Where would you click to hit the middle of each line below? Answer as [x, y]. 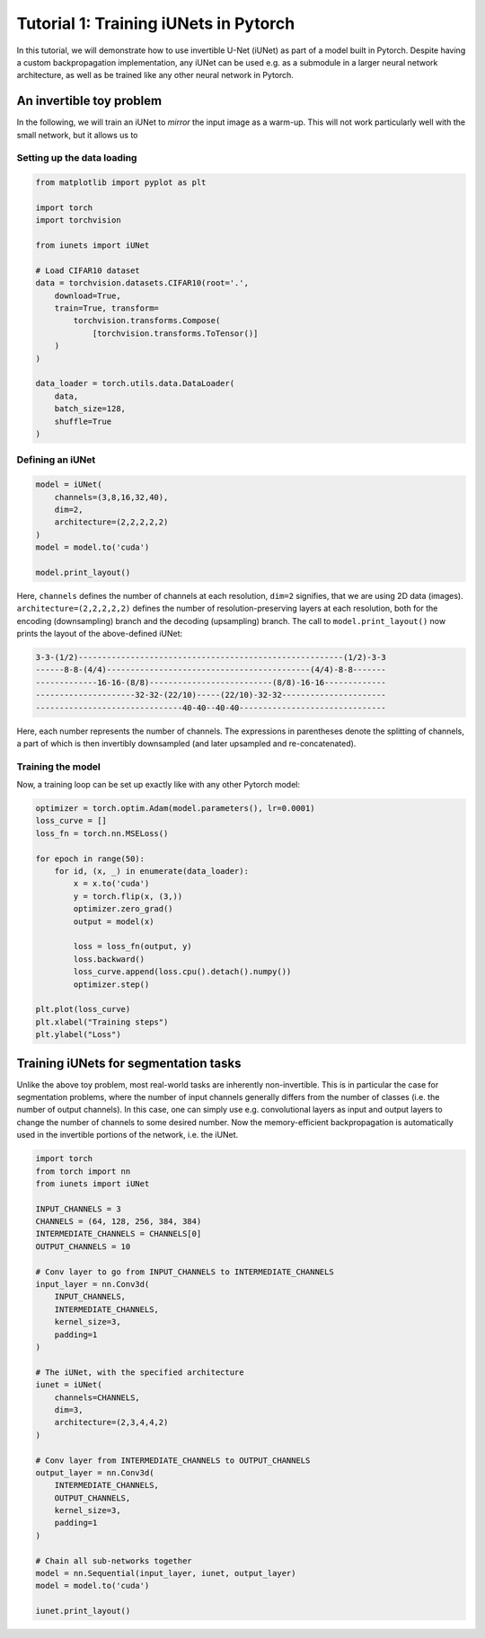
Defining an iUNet [56, 460]
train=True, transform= [106, 308]
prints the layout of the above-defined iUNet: [100, 634]
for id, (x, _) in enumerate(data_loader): [151, 872]
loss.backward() [109, 959]
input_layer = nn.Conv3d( [93, 1285]
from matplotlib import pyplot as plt [121, 183]
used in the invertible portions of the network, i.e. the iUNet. [128, 1135]
